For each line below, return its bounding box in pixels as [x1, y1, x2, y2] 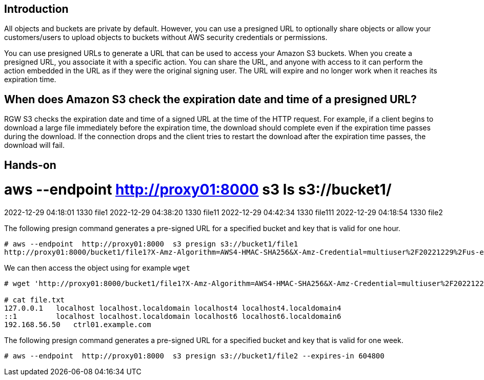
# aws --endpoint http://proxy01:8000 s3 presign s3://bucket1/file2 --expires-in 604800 [4, 352, 385, 360]
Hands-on [4, 158, 56, 172]
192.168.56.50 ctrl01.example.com [4, 320, 151, 329]
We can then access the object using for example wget [4, 263, 190, 273]
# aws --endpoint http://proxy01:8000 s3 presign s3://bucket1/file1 [4, 240, 298, 249]
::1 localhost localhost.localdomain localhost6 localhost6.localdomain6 [4, 312, 341, 321]
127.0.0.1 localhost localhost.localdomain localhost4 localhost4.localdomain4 [4, 304, 341, 313]
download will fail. [4, 141, 65, 150]
